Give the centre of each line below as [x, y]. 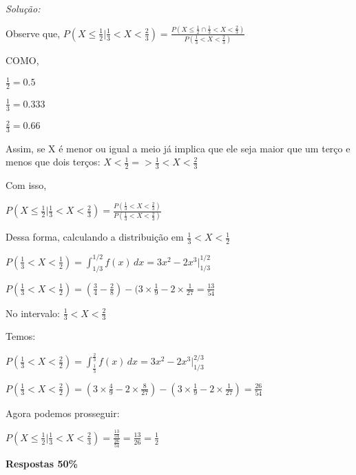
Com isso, [26, 185]
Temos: [21, 336]
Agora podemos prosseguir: [63, 413]
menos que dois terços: [53, 162]
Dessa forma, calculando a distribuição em [95, 237]
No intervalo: [33, 313]
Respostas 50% [42, 464]
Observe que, [33, 33]
